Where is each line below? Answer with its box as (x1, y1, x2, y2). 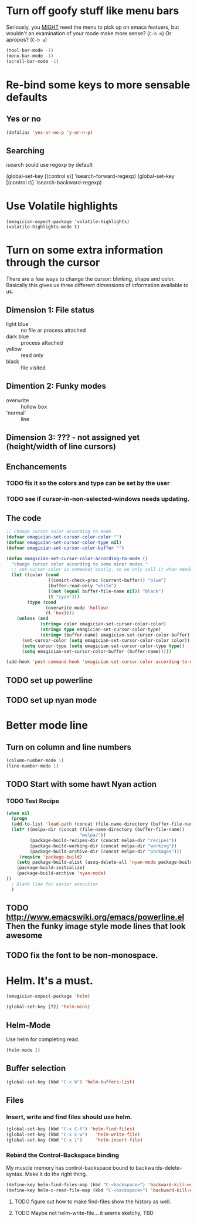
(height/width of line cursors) (6, 442, 116, 452)
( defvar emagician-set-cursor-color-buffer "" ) (6, 545, 125, 551)
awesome (6, 931, 43, 941)
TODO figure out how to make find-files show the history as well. (14, 1198, 171, 1205)
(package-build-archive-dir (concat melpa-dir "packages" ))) (29, 849, 182, 854)
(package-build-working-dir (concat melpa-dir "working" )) (29, 843, 177, 849)
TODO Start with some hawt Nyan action (6, 779, 157, 789)
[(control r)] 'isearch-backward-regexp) (6, 179, 102, 186)
